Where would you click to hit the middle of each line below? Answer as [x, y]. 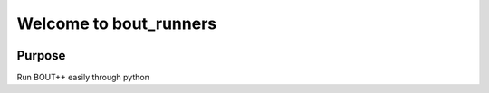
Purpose [41, 56]
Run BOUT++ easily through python [83, 78]
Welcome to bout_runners [117, 23]
